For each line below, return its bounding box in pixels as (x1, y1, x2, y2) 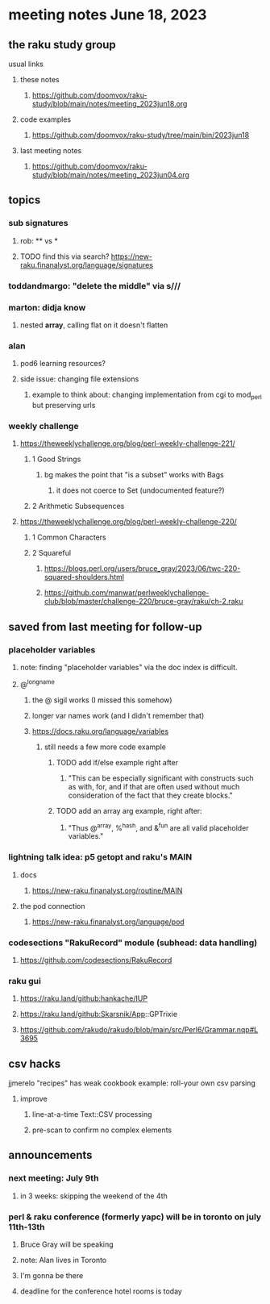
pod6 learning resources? (19, 359, 106, 369)
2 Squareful (31, 548, 71, 558)
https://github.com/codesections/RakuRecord (19, 955, 172, 964)
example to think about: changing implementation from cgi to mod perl (31, 390, 262, 401)
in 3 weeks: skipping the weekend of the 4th (19, 1191, 168, 1201)
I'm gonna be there (19, 1270, 84, 1280)
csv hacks (8, 1056, 61, 1070)
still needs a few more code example (44, 742, 167, 752)
